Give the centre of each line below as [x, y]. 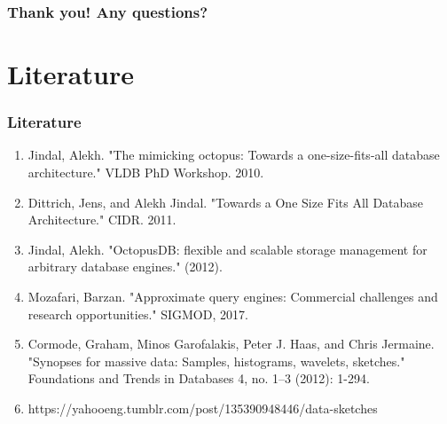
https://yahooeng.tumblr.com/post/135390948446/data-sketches [203, 408]
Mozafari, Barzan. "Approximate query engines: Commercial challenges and [233, 296]
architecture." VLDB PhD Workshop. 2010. [146, 173]
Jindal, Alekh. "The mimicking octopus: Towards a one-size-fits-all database [234, 155]
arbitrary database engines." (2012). [125, 267]
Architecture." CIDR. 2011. [102, 220]
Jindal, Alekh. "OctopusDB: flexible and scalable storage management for [227, 249]
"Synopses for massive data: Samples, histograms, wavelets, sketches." [216, 361]
